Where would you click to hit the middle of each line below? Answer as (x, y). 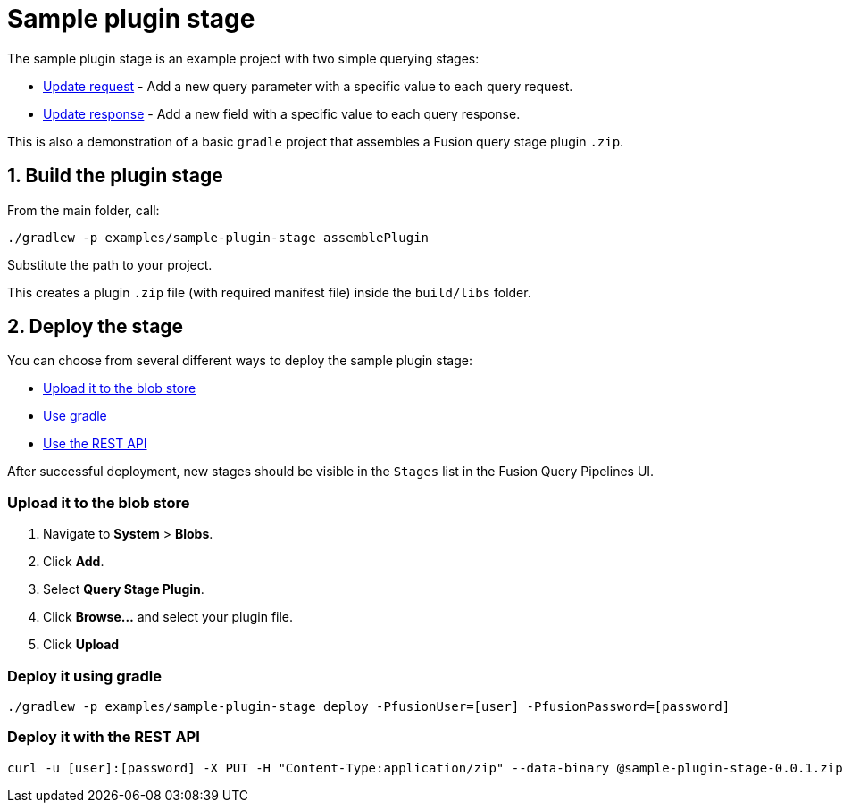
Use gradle (75, 416)
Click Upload (81, 645)
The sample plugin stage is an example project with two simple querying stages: (243, 58)
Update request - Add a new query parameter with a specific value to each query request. (308, 86)
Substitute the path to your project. (110, 264)
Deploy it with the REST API (104, 737)
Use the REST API (95, 444)
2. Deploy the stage (96, 327)
